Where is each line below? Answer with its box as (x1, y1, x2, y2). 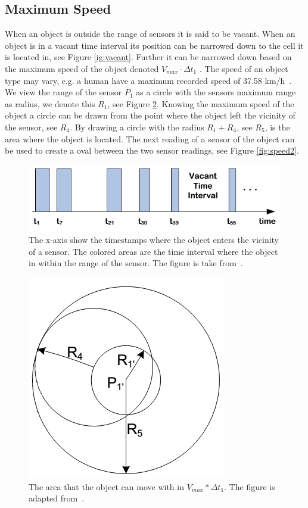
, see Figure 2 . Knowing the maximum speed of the (107, 97, 294, 110)
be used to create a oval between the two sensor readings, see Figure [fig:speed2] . (5, 144, 299, 157)
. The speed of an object (199, 62, 288, 74)
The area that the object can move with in (29, 480, 184, 493)
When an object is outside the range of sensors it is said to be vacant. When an (5, 27, 295, 40)
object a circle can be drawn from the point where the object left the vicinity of (5, 109, 295, 121)
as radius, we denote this (5, 97, 95, 110)
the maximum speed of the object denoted (5, 62, 159, 74)
